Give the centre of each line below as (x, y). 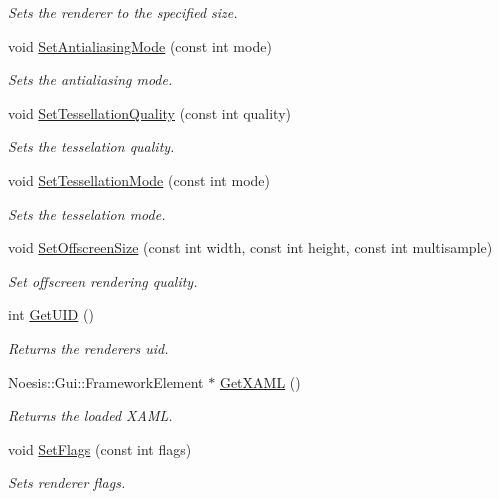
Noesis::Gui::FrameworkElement (106, 381)
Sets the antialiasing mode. (90, 79)
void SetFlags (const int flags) (100, 448)
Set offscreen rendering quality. (103, 280)
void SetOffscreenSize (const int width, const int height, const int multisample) (250, 247)
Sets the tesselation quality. (91, 146)
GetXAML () (260, 381)
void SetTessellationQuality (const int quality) (149, 112)
